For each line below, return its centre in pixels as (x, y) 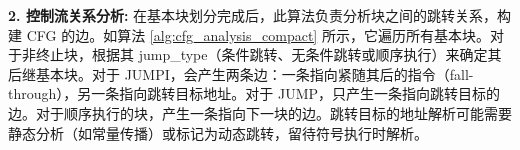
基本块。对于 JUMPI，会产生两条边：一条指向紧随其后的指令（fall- (254, 73)
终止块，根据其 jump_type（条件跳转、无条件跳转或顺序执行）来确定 (261, 54)
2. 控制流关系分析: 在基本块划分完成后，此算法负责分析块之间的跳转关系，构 (260, 15)
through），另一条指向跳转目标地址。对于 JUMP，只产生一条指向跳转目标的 (254, 93)
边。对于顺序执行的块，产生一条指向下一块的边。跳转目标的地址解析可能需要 (260, 112)
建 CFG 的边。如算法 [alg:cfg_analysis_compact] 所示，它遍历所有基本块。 (249, 34)
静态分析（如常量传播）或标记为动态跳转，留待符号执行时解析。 (218, 132)
